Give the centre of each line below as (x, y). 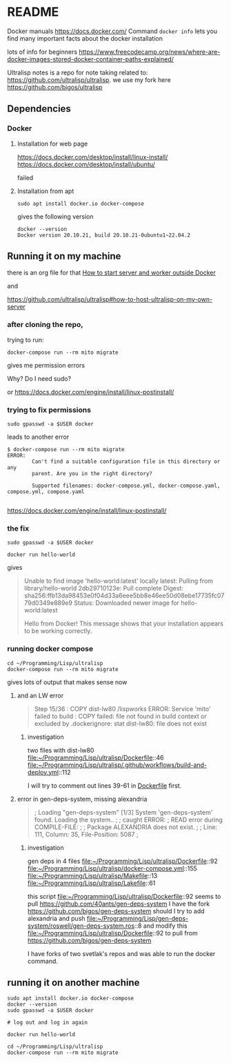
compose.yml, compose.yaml (46, 492)
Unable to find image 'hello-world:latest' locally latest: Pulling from (119, 581)
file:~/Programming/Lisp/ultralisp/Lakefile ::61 (91, 883)
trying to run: (26, 339)
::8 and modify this (161, 926)
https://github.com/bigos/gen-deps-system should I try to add (116, 911)
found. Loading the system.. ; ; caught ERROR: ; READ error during (128, 819)
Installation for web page (52, 143)
